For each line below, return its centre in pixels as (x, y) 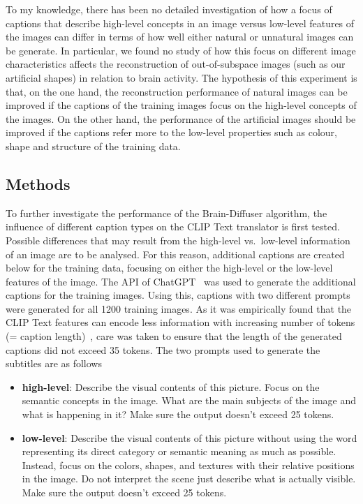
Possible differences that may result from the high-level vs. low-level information (178, 240)
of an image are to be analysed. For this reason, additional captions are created (175, 254)
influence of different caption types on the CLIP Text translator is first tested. (173, 227)
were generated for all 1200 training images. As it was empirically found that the (179, 308)
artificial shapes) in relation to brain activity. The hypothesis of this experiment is (181, 77)
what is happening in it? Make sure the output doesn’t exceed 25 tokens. (178, 414)
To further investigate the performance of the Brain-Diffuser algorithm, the (166, 213)
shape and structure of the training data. (93, 146)
